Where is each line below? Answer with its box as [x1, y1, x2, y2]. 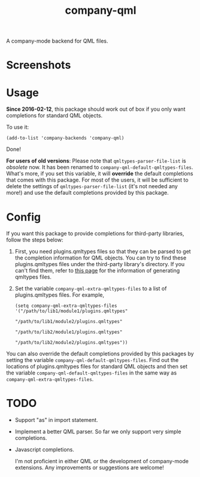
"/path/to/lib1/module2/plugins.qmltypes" [14, 319, 123, 325]
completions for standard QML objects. [6, 112, 103, 119]
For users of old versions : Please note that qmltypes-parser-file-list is [6, 157, 187, 165]
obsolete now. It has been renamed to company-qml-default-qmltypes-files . [6, 164, 193, 171]
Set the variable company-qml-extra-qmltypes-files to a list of [14, 285, 167, 292]
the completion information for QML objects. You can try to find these [14, 254, 187, 261]
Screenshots [6, 58, 71, 72]
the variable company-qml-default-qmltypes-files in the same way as [6, 369, 177, 376]
